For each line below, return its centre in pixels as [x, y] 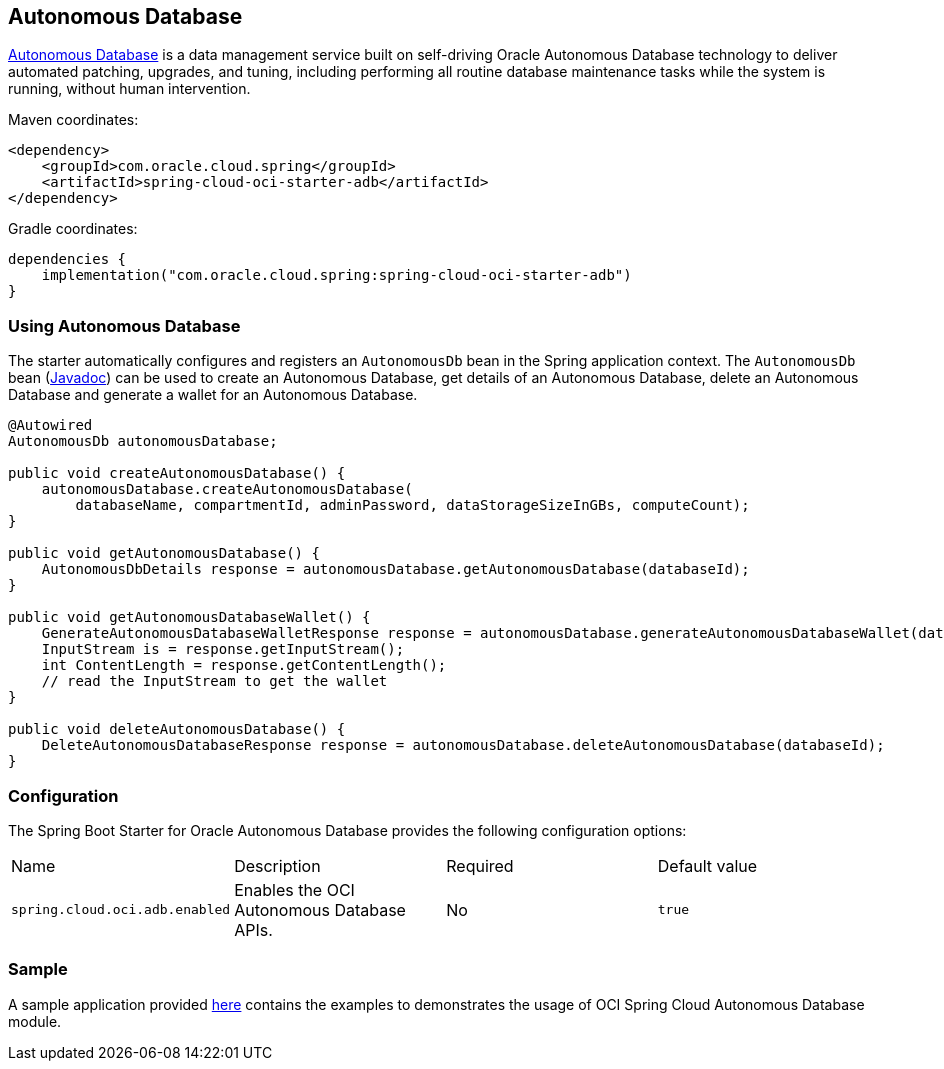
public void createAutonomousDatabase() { [177, 473]
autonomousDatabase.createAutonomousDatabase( [227, 489]
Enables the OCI [294, 889]
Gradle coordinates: [73, 229]
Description [277, 865]
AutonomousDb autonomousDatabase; [143, 441]
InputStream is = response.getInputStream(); [223, 649]
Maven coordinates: [73, 120]
